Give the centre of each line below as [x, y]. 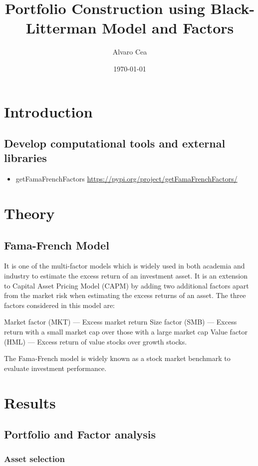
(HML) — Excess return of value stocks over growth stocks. [96, 341]
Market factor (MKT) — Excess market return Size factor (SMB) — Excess [121, 322]
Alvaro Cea [130, 52]
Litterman [61, 28]
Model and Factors [168, 28]
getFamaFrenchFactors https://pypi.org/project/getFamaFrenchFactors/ [127, 179]
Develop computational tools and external [115, 143]
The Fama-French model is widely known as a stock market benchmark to [117, 358]
